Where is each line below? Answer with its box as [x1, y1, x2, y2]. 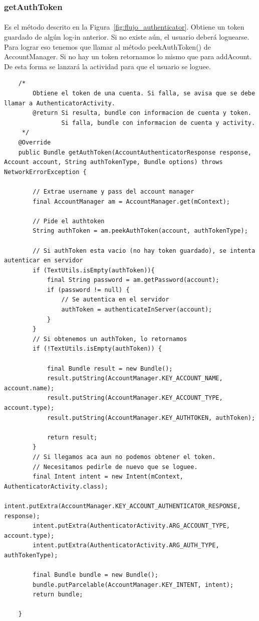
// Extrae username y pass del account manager [33, 188, 194, 195]
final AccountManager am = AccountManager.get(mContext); [33, 198, 230, 205]
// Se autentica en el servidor [61, 296, 169, 303]
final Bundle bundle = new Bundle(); [33, 571, 158, 579]
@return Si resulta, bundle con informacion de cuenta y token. [33, 109, 251, 117]
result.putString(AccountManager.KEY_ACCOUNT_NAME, [47, 375, 223, 382]
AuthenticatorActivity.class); [4, 483, 108, 490]
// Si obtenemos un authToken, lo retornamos [33, 335, 187, 343]
